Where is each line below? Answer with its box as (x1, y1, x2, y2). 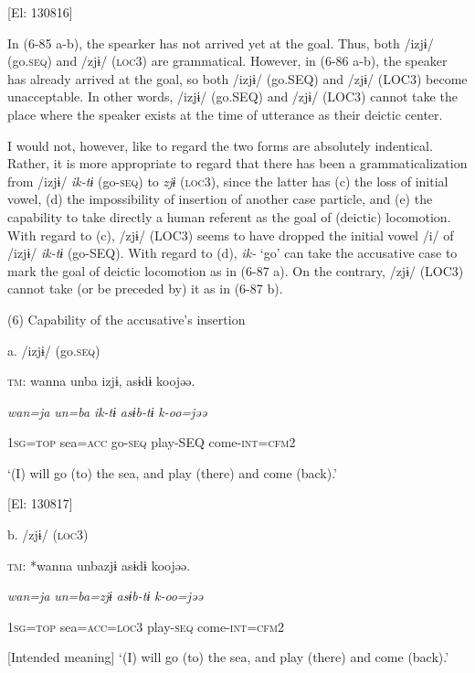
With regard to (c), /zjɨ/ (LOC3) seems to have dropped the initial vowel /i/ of (7, 225, 454, 244)
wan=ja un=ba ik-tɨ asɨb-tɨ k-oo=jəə (7, 401, 207, 421)
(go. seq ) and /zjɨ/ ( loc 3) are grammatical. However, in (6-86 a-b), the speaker (7, 51, 448, 70)
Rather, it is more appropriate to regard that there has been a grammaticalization (7, 154, 468, 173)
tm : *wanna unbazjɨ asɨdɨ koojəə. (7, 555, 191, 574)
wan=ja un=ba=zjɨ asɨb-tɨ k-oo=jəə (7, 586, 203, 605)
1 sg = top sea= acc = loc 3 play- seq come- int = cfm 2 (7, 616, 285, 636)
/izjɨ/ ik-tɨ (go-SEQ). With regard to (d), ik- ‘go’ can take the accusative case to (7, 243, 458, 262)
